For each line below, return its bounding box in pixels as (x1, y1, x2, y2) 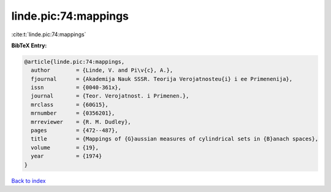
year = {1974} (31, 153, 102, 159)
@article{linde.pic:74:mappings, (24, 58, 125, 65)
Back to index (11, 177, 46, 184)
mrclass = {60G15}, (31, 101, 108, 108)
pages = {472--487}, (31, 127, 119, 134)
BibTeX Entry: (11, 42, 47, 49)
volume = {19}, (31, 144, 99, 151)
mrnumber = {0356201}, (31, 110, 115, 117)
